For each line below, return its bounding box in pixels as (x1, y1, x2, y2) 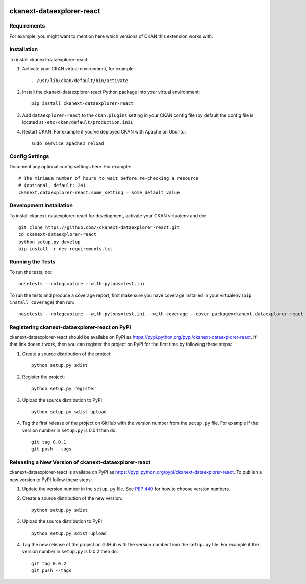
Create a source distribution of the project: (22, 351, 112, 357)
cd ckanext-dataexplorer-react (18, 232, 97, 237)
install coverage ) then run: (9, 299, 74, 305)
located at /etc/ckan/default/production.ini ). (22, 119, 134, 125)
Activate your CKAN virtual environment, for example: (22, 66, 135, 72)
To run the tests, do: (9, 269, 52, 275)
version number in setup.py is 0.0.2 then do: (22, 548, 118, 555)
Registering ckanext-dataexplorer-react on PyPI (9, 324, 131, 331)
